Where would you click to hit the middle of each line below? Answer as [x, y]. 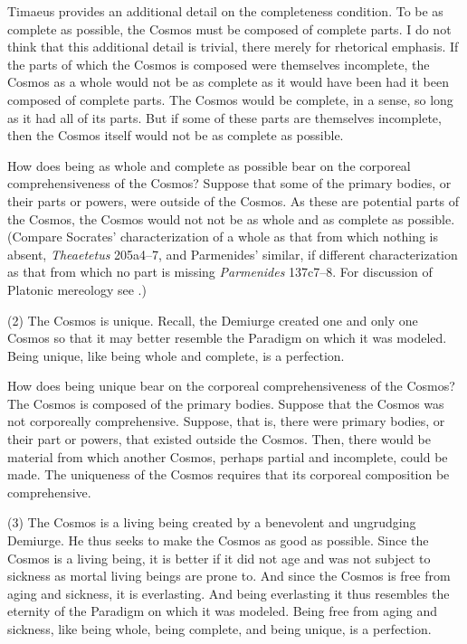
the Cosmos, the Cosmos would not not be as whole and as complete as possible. [231, 218]
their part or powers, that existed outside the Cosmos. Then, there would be [219, 439]
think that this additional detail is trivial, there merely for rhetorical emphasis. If [233, 47]
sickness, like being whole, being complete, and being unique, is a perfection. [219, 629]
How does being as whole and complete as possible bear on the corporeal [209, 165]
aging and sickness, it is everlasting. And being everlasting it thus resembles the [229, 593]
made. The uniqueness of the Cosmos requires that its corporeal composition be [229, 474]
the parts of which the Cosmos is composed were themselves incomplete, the [219, 64]
